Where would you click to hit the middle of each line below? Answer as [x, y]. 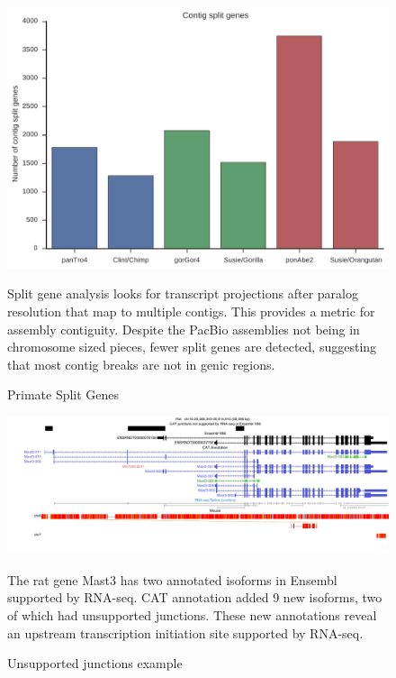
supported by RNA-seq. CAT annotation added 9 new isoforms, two [195, 597]
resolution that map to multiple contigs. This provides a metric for [191, 312]
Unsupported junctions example [95, 663]
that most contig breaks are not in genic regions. [141, 364]
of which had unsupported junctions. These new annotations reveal [192, 614]
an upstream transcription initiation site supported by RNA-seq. [185, 632]
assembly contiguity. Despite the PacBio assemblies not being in [184, 329]
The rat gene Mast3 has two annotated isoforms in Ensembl [172, 579]
